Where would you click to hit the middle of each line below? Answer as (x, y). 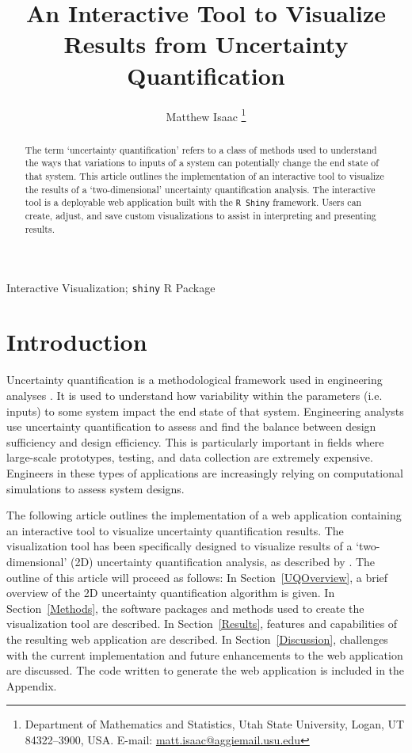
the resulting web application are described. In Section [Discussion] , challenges (197, 639)
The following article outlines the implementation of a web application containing (204, 515)
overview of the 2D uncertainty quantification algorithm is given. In (171, 593)
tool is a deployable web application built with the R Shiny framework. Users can (193, 202)
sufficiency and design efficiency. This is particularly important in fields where (195, 441)
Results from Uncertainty (206, 44)
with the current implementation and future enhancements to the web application (205, 654)
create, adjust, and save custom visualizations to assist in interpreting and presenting (200, 216)
